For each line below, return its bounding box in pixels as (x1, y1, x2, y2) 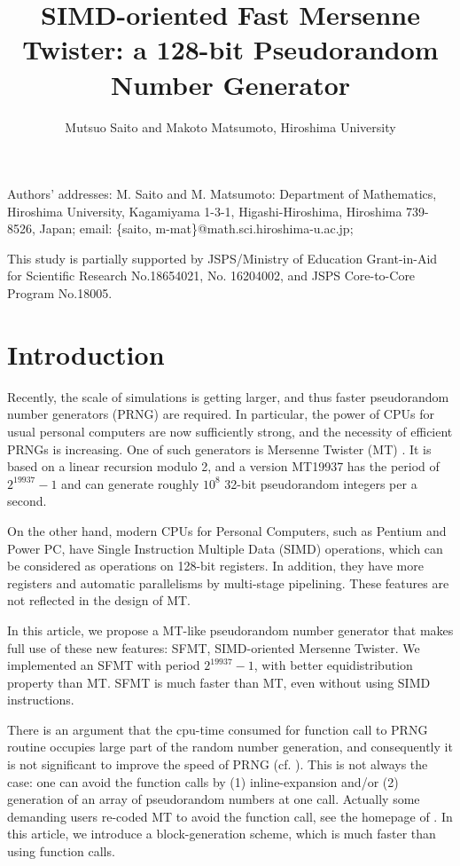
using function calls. (7, 842, 115, 861)
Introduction (7, 335, 165, 372)
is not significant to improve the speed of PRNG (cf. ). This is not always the (7, 755, 428, 774)
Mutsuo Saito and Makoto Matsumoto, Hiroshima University (65, 117, 396, 136)
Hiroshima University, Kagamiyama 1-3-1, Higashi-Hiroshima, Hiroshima (7, 201, 402, 220)
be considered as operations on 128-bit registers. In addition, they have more (7, 556, 424, 575)
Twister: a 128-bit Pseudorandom (22, 31, 439, 67)
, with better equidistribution (253, 656, 413, 674)
